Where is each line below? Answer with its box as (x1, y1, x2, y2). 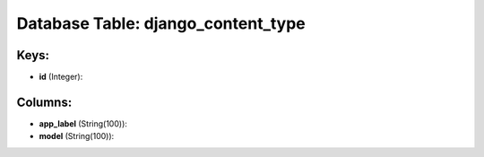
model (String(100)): (39, 131, 115, 142)
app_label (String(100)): (39, 118, 127, 129)
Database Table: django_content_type (16, 13, 307, 33)
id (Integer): (39, 72, 83, 83)
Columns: (16, 94, 73, 109)
